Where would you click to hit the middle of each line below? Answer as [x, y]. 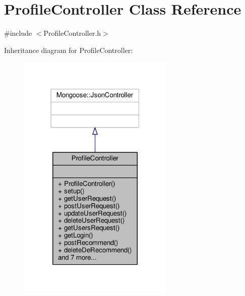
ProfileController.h [72, 33]
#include [18, 33]
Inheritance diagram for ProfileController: [69, 50]
